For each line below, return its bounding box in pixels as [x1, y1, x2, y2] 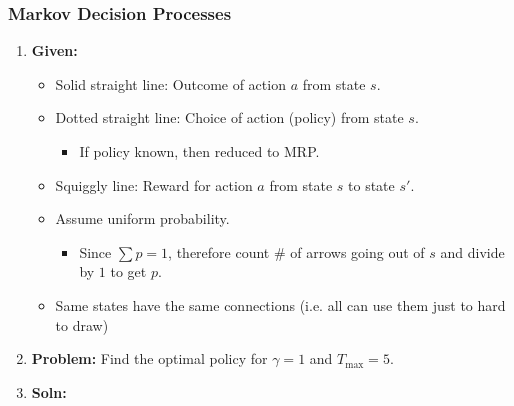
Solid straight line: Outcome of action [55, 73, 286, 94]
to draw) [55, 314, 109, 335]
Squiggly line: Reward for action [55, 174, 253, 195]
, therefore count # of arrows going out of [168, 241, 425, 262]
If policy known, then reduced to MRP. [79, 141, 320, 161]
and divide [440, 241, 505, 262]
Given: [31, 40, 78, 61]
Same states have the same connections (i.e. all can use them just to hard [55, 294, 506, 315]
